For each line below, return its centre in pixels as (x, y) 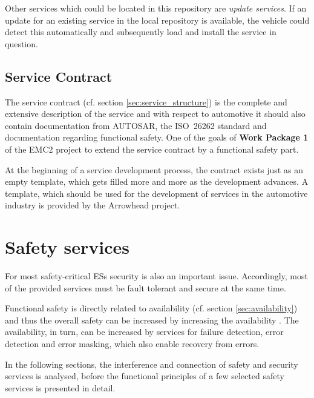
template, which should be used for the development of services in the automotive (156, 193)
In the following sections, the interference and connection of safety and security (152, 364)
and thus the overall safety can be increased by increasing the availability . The (152, 320)
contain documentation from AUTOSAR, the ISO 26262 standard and (136, 125)
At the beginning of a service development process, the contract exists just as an (154, 169)
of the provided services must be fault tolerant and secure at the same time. (146, 287)
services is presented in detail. (60, 387)
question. (21, 43)
